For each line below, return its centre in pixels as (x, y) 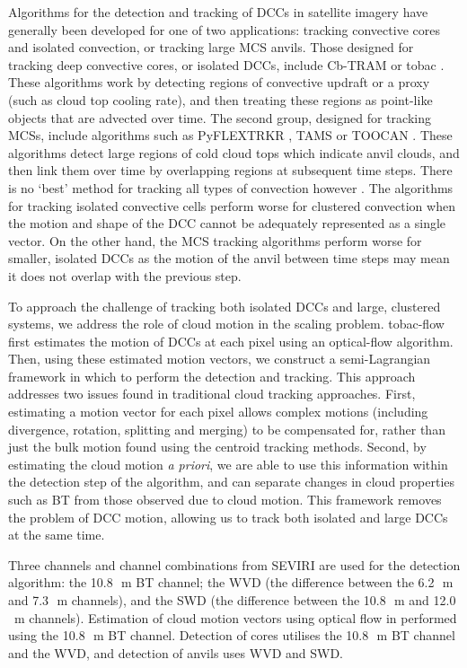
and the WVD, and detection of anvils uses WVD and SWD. (176, 652)
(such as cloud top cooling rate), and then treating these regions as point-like (220, 99)
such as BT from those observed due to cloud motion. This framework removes (225, 500)
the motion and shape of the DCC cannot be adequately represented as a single (227, 223)
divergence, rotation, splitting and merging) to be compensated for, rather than (227, 429)
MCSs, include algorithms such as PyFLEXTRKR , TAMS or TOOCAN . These (230, 135)
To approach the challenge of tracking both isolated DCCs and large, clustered (225, 306)
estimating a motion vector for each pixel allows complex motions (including (218, 412)
